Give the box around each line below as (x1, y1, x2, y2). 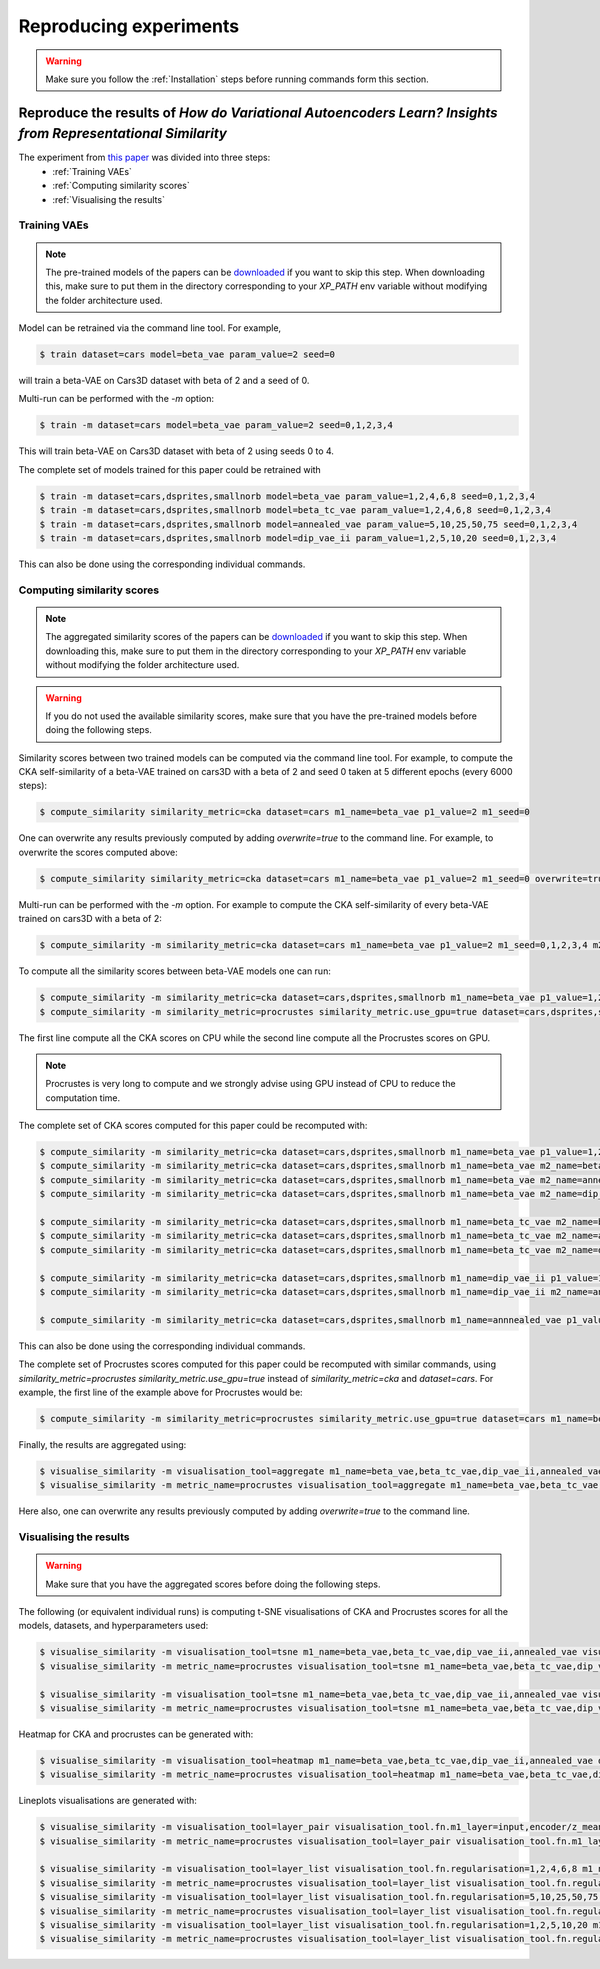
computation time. (45, 1091, 121, 1104)
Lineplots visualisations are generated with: (18, 1795, 197, 1807)
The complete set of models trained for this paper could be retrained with (18, 463, 322, 475)
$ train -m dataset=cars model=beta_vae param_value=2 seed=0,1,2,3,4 (39, 420, 394, 431)
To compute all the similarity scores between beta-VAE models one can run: (18, 965, 332, 977)
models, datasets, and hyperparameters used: (18, 1620, 209, 1632)
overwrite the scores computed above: (18, 846, 179, 858)
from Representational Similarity (18, 125, 227, 142)
